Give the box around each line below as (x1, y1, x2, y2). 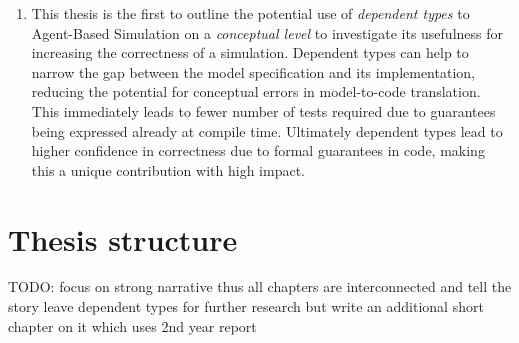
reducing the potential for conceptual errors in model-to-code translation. (31, 81, 481, 102)
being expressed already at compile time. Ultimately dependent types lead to (31, 120, 503, 141)
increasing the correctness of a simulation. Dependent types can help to (31, 42, 469, 63)
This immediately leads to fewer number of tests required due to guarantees (31, 100, 496, 121)
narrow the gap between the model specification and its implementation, (31, 61, 475, 82)
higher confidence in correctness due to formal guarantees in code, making (31, 140, 485, 161)
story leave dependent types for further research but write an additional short (8, 296, 484, 317)
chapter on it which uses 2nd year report (8, 315, 257, 336)
